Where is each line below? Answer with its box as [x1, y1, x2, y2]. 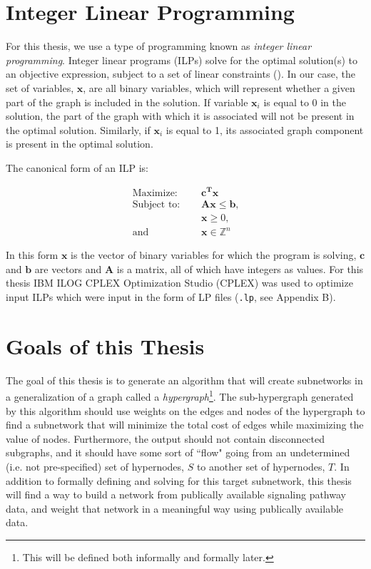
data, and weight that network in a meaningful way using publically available [6, 501, 344, 516]
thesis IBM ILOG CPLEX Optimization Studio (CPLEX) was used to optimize [6, 275, 353, 290]
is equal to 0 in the [263, 94, 346, 109]
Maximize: [132, 188, 178, 198]
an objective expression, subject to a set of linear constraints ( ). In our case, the [6, 66, 355, 81]
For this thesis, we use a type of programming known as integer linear [6, 39, 312, 53]
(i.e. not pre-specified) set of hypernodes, [6, 458, 184, 473]
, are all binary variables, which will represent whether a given [83, 80, 355, 95]
